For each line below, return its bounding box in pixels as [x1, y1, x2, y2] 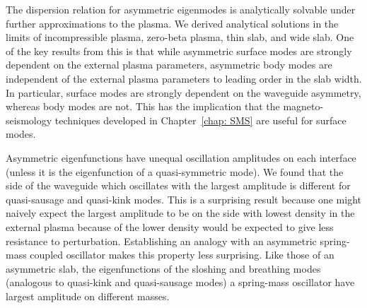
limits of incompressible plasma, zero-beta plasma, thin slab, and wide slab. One [6, 30, 354, 45]
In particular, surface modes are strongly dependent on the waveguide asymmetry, [6, 85, 361, 100]
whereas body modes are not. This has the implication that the [6, 99, 280, 114]
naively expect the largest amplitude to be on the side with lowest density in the [6, 206, 355, 220]
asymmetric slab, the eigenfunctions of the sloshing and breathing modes [6, 261, 321, 276]
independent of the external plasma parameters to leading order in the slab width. [6, 71, 362, 85]
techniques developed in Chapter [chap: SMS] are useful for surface [54, 112, 346, 127]
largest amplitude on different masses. [6, 288, 170, 303]
